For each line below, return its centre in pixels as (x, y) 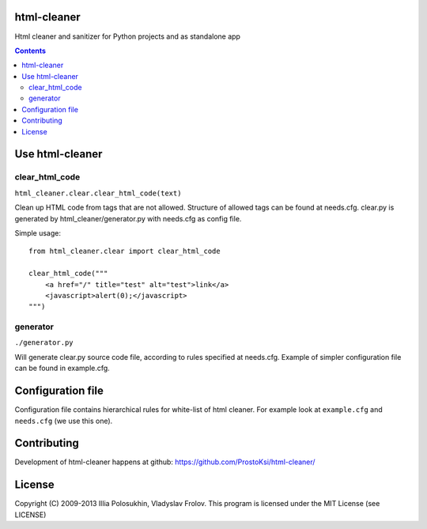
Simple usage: (38, 232)
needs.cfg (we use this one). (64, 421)
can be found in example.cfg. (62, 368)
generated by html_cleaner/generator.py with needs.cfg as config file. (128, 218)
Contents (30, 51)
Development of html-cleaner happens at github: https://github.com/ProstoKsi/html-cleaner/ (165, 462)
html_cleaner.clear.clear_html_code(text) (98, 193)
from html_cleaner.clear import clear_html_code (125, 251)
